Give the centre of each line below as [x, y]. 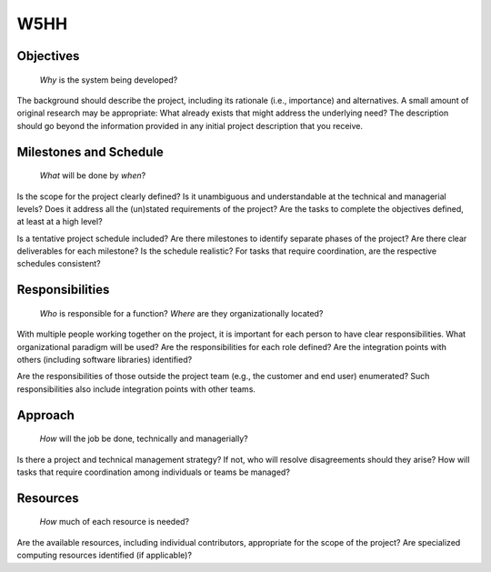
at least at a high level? [60, 222]
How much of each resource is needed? [115, 522]
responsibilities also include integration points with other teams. [136, 389]
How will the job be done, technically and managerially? [144, 439]
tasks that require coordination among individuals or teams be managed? [154, 472]
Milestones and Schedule [90, 151]
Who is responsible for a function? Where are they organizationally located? [181, 313]
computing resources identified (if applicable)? [105, 556]
